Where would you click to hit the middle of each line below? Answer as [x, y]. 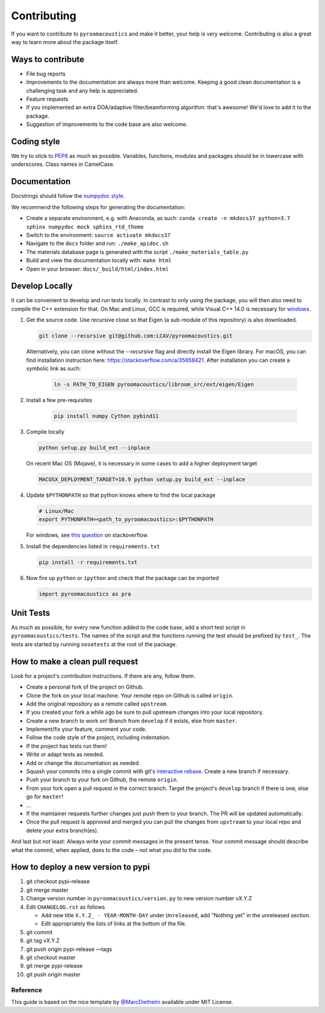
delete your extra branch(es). [62, 830]
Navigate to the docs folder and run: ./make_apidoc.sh [97, 244]
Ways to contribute [48, 59]
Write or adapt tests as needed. [65, 754]
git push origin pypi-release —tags [69, 949]
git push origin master [53, 974]
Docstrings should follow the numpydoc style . [68, 196]
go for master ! [45, 797]
